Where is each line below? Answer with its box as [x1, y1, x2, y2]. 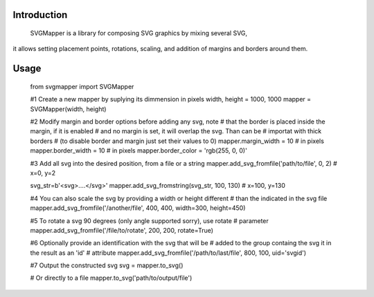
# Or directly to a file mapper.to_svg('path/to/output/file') [30, 274, 193, 282]
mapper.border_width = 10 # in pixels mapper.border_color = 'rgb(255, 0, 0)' [30, 146, 247, 155]
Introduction [12, 9, 68, 21]
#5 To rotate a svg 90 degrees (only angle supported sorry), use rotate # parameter [30, 216, 269, 224]
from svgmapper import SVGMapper [30, 82, 134, 90]
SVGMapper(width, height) [30, 104, 107, 113]
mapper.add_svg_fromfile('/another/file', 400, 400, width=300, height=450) [30, 204, 246, 212]
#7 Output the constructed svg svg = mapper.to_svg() [30, 261, 184, 269]
